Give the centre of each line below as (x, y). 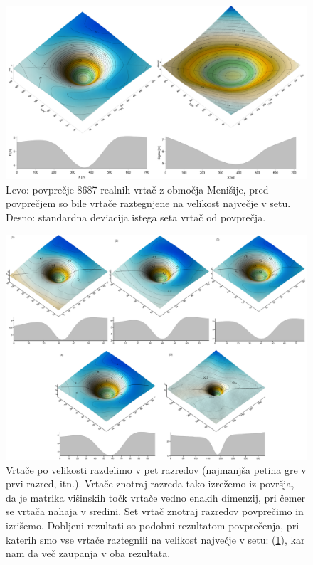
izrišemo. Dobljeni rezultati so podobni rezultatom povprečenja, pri (153, 525)
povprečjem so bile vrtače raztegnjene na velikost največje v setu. (148, 203)
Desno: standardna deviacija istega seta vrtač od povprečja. (136, 217)
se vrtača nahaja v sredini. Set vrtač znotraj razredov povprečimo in (155, 511)
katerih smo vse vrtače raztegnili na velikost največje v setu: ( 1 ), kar (155, 539)
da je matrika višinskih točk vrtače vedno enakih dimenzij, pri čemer (156, 497)
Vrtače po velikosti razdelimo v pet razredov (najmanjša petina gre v (156, 469)
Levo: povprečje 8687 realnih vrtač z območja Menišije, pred (137, 189)
